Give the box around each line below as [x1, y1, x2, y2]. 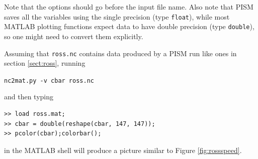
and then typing [4, 91, 54, 102]
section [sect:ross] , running [4, 58, 85, 68]
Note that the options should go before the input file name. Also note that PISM [4, 2, 253, 12]
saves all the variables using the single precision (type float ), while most [4, 11, 230, 22]
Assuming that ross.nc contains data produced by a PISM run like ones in [4, 48, 237, 58]
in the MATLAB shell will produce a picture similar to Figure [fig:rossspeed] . [4, 144, 242, 155]
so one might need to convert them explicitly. [4, 31, 143, 41]
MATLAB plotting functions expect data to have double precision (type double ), [4, 21, 254, 32]
